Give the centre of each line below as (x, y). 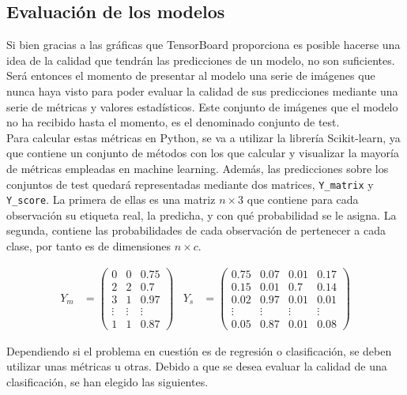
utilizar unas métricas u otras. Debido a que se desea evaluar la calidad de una (197, 366)
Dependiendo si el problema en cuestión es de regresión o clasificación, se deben (199, 350)
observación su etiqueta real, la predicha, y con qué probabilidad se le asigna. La (202, 214)
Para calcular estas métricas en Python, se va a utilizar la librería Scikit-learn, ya (203, 137)
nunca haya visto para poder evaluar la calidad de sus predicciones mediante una (202, 90)
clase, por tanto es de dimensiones (89, 246)
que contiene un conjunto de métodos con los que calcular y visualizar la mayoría (203, 153)
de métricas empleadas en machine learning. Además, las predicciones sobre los (198, 168)
